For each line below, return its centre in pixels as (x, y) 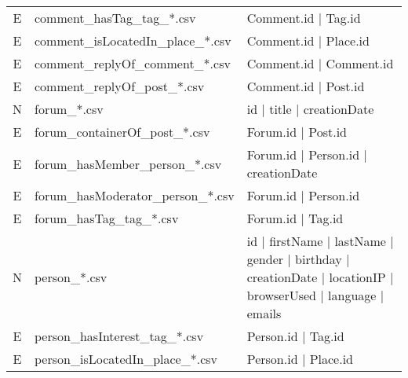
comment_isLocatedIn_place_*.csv (133, 40)
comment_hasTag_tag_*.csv (115, 18)
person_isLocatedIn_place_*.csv (126, 359)
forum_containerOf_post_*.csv (122, 132)
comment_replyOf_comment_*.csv (133, 63)
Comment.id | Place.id (308, 40)
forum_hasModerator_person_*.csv (135, 195)
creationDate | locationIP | (320, 277)
